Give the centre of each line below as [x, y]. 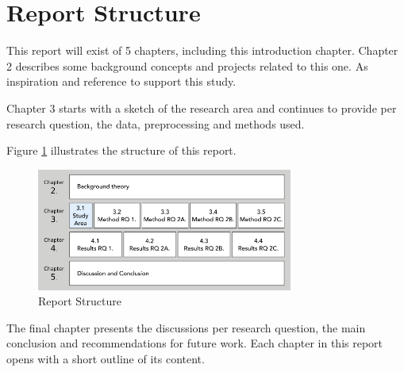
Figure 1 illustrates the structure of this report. [121, 150]
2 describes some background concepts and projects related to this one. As [187, 65]
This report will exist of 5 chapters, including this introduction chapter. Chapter [202, 50]
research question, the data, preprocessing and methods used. [156, 123]
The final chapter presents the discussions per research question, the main [186, 327]
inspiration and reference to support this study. [121, 81]
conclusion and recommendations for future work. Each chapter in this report [195, 343]
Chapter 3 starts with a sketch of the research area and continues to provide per [202, 107]
